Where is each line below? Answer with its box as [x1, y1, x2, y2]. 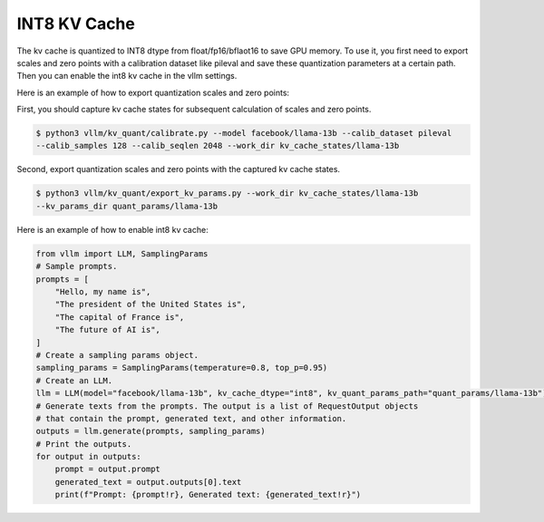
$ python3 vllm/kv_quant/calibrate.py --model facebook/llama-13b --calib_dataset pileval [35, 128, 452, 139]
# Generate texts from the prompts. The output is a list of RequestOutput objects [35, 401, 419, 411]
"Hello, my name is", [54, 286, 151, 296]
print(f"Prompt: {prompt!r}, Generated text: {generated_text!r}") [54, 489, 362, 500]
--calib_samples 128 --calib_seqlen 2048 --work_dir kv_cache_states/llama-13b [35, 140, 400, 151]
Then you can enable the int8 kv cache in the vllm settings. [16, 71, 238, 82]
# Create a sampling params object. [35, 350, 199, 360]
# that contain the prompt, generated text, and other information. [35, 413, 347, 423]
